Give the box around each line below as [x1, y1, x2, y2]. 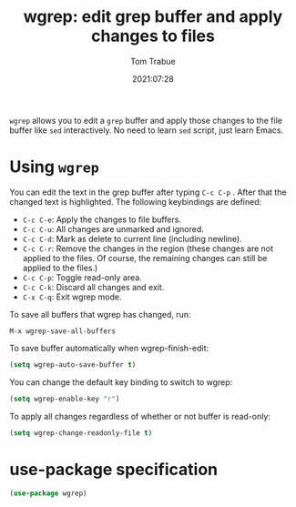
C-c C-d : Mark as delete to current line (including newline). [22, 233, 243, 244]
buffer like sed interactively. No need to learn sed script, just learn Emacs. [9, 125, 284, 136]
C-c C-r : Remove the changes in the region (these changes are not [22, 243, 274, 254]
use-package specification [9, 459, 219, 480]
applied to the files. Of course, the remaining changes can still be [22, 252, 268, 263]
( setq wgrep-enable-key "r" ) [9, 394, 120, 403]
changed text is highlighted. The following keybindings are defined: [9, 196, 262, 207]
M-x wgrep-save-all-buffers [9, 326, 117, 336]
